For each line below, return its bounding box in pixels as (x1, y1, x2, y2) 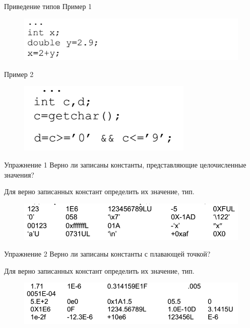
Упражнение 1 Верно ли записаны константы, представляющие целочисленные (4, 159, 246, 170)
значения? (4, 169, 34, 180)
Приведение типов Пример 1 (4, 1, 92, 11)
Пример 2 (4, 68, 34, 79)
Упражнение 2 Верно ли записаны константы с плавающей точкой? (4, 249, 211, 259)
